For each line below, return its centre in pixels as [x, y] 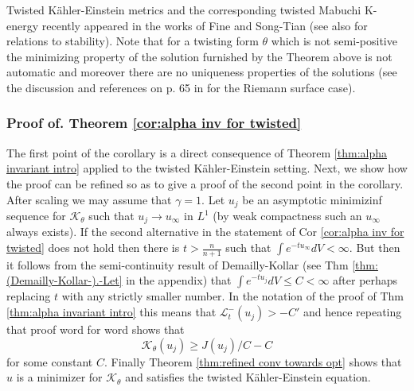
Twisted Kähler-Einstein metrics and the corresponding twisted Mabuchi [184, 10]
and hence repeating [352, 312]
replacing [29, 296]
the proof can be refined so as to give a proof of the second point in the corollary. [205, 183]
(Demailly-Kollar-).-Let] [64, 280]
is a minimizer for [59, 377]
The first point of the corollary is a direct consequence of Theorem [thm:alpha [197, 152]
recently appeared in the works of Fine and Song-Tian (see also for [205, 25]
